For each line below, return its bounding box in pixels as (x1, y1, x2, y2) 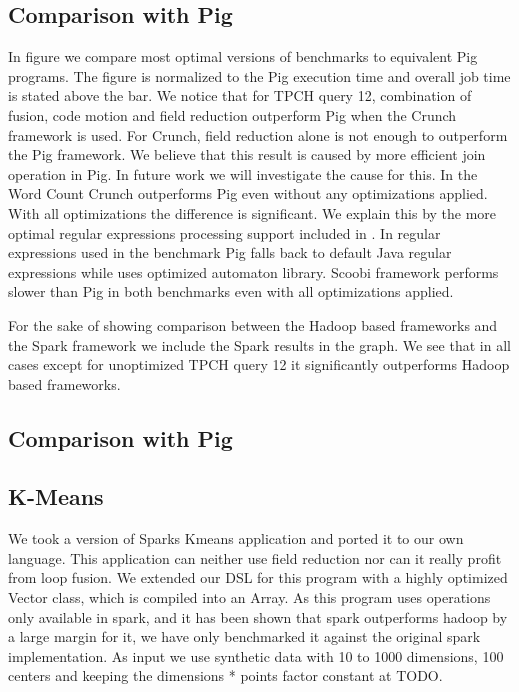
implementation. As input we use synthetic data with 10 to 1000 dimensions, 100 (8, 645, 504, 666)
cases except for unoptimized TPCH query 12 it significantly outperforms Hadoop (8, 354, 510, 375)
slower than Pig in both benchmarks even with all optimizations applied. (8, 281, 454, 302)
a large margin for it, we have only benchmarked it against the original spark (8, 626, 481, 647)
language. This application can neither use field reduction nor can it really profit (8, 547, 502, 568)
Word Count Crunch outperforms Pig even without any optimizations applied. (8, 183, 488, 204)
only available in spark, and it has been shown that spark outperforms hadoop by (8, 606, 508, 627)
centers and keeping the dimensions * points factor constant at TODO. (8, 665, 443, 686)
